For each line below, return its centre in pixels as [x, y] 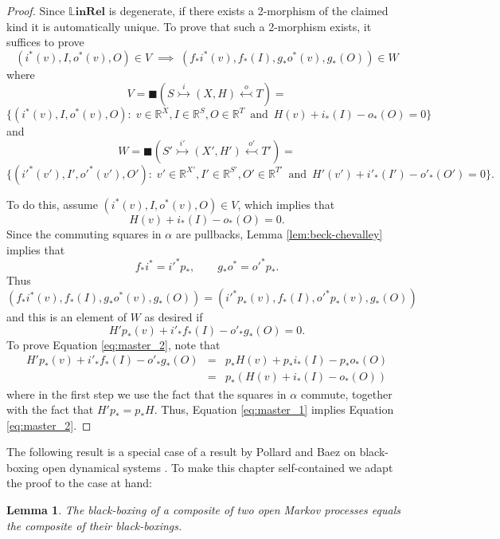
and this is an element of [67, 317]
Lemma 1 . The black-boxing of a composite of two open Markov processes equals [203, 510]
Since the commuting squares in [84, 233]
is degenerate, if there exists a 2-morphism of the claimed [248, 10]
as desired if [174, 317]
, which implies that [286, 204]
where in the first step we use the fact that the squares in [146, 393]
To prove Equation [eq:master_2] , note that [113, 344]
